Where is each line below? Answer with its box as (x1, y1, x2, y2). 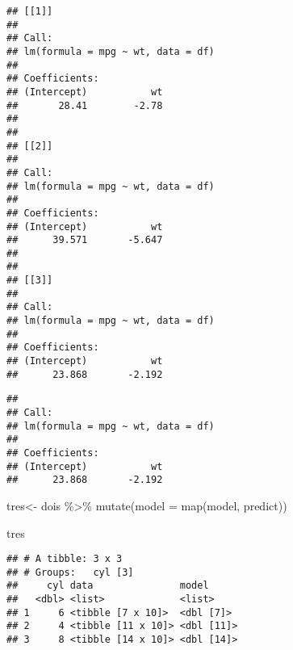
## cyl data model (6, 580, 209, 592)
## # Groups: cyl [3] (6, 566, 134, 578)
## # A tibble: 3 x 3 (6, 553, 123, 565)
